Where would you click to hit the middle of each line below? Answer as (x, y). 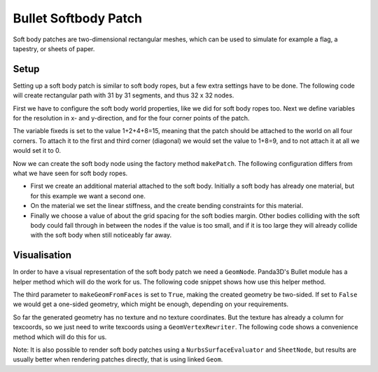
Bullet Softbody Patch (78, 18)
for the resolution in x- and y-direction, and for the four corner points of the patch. (131, 118)
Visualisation (42, 255)
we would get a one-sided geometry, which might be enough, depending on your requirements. (151, 304)
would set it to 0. (37, 151)
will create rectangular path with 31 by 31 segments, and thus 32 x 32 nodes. (124, 95)
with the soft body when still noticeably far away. (101, 235)
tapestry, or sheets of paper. (54, 48)
